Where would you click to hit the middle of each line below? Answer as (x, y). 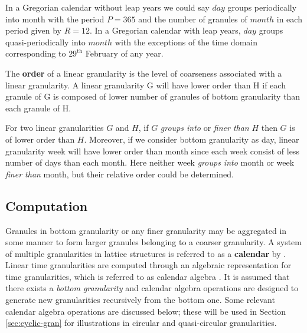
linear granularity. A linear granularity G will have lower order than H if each (146, 85)
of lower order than (40, 139)
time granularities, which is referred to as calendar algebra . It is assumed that (148, 276)
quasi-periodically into (45, 42)
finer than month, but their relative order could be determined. (120, 174)
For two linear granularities (55, 128)
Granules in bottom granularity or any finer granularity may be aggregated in (146, 230)
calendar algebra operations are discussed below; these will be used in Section (146, 311)
